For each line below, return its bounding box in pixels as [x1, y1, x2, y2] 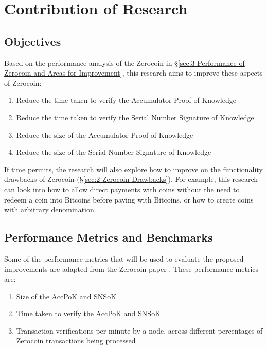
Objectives [4, 33, 61, 49]
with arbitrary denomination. [4, 204, 96, 215]
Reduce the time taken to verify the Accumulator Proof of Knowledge [16, 95, 236, 105]
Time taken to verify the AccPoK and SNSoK [16, 308, 161, 319]
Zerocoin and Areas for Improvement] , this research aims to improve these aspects [4, 67, 263, 78]
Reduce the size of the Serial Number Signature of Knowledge [16, 146, 211, 157]
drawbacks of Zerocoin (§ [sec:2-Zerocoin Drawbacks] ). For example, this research [4, 174, 258, 185]
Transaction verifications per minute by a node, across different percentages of [16, 325, 263, 336]
